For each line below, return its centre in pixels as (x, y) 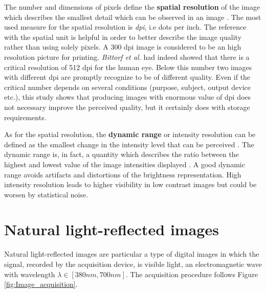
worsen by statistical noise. (46, 194)
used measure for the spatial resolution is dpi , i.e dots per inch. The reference (125, 27)
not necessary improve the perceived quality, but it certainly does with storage (127, 107)
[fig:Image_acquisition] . (41, 284)
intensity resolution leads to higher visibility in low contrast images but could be (130, 184)
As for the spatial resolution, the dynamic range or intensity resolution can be (130, 134)
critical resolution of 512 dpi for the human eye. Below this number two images (128, 67)
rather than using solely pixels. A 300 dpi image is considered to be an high (123, 47)
